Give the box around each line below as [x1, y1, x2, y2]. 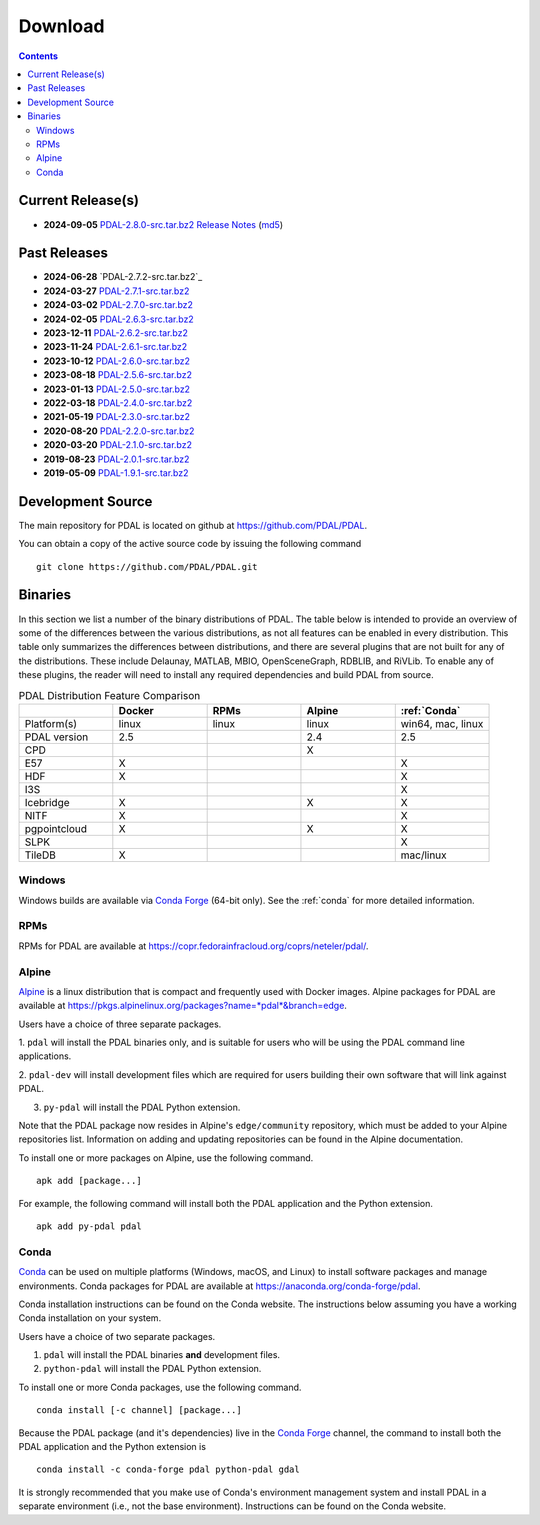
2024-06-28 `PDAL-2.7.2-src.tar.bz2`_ [43, 271, 203, 283]
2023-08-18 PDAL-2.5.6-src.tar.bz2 [43, 369, 192, 381]
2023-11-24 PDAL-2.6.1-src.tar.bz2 [43, 341, 188, 353]
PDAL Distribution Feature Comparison [18, 688, 201, 702]
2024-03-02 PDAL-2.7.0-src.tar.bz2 [43, 299, 194, 311]
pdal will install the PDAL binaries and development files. [43, 1349, 280, 1361]
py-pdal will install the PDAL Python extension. [43, 1101, 241, 1113]
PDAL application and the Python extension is [18, 1441, 207, 1453]
